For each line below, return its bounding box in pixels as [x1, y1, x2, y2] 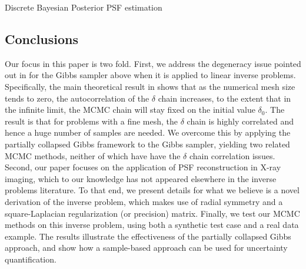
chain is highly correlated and [187, 115, 294, 127]
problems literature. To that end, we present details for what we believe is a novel [5, 184, 300, 196]
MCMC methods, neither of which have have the [5, 149, 181, 162]
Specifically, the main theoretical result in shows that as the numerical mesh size [5, 80, 295, 92]
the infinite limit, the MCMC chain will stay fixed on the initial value [5, 103, 255, 116]
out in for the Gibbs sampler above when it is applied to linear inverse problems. [5, 69, 296, 81]
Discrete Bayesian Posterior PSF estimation [5, 1, 162, 13]
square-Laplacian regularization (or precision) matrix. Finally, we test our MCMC [5, 207, 300, 219]
